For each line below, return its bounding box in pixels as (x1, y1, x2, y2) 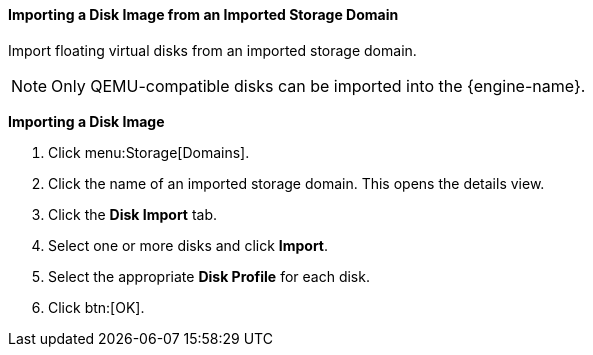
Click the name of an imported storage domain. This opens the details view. (48, 174, 545, 192)
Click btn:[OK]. (48, 298, 145, 316)
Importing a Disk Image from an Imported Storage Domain (8, 6, 399, 23)
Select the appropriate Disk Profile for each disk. (48, 267, 370, 285)
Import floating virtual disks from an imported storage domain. (8, 41, 417, 59)
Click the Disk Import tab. (48, 205, 218, 223)
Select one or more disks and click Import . (48, 236, 329, 254)
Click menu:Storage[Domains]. (48, 143, 250, 161)
